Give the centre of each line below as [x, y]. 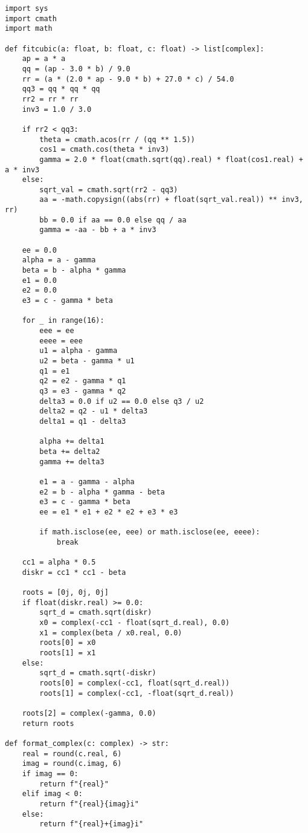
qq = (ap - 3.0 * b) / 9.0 [76, 69]
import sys [27, 8]
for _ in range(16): [63, 321]
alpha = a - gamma [59, 260]
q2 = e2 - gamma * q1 [83, 381]
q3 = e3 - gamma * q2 [83, 391]
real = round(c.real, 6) [72, 754]
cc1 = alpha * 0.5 [59, 562]
